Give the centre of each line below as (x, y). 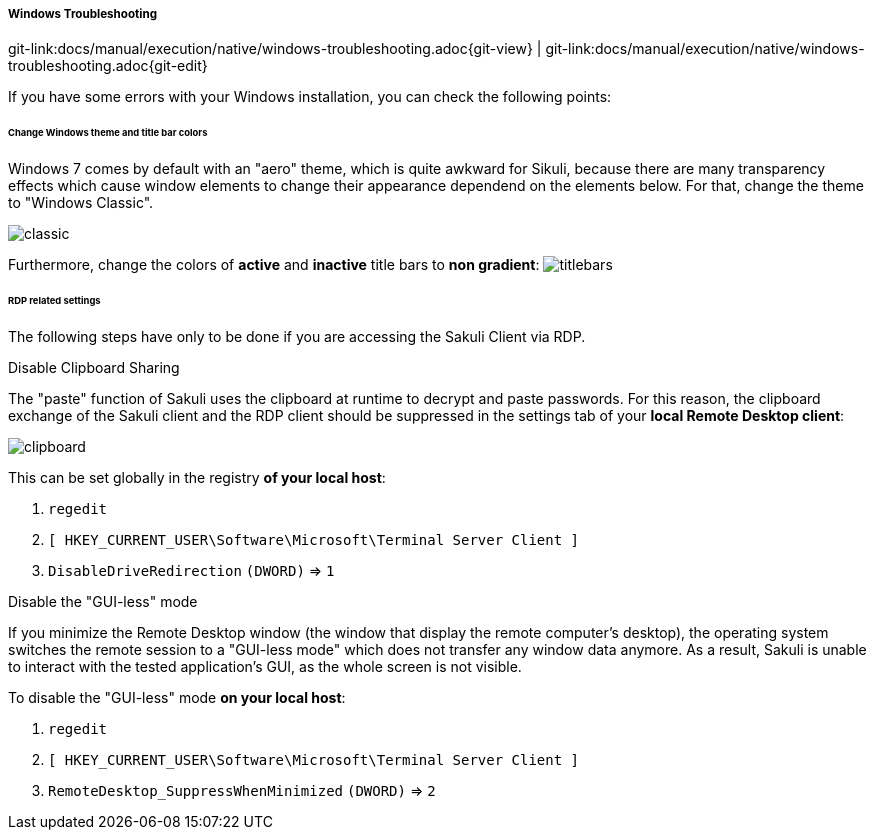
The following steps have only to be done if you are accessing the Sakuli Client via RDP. (297, 336)
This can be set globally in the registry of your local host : (197, 477)
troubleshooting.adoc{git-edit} (108, 66)
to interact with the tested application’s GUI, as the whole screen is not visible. (265, 666)
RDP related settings (54, 300)
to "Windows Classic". (81, 203)
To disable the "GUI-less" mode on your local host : (177, 697)
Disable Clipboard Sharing (94, 367)
